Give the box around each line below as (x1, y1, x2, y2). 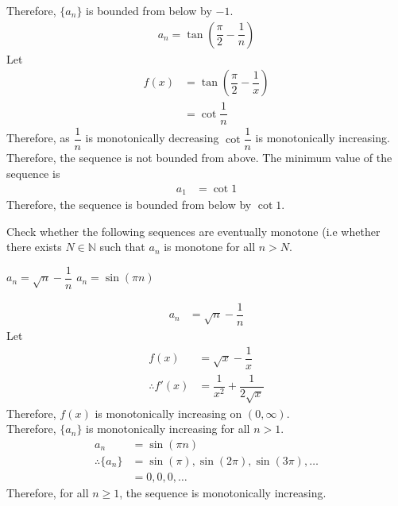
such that (99, 238, 145, 255)
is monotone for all (164, 238, 256, 255)
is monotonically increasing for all (86, 420, 250, 437)
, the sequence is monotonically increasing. (119, 484, 327, 500)
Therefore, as (6, 129, 70, 146)
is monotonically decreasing (85, 129, 219, 146)
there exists (6, 238, 62, 255)
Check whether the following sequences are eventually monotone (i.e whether (6, 222, 381, 239)
